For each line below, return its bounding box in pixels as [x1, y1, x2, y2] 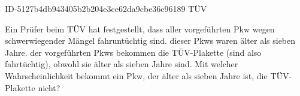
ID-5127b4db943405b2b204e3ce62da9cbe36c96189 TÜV [5, 2, 207, 14]
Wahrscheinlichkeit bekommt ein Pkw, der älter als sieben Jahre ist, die [5, 69, 268, 82]
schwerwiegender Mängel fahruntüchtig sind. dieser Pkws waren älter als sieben [5, 34, 296, 47]
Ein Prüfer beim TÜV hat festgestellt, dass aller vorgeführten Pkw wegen [5, 22, 275, 35]
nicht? [38, 81, 60, 94]
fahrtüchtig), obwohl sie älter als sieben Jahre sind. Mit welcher [5, 58, 238, 70]
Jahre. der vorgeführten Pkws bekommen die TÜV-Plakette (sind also [5, 46, 262, 58]
